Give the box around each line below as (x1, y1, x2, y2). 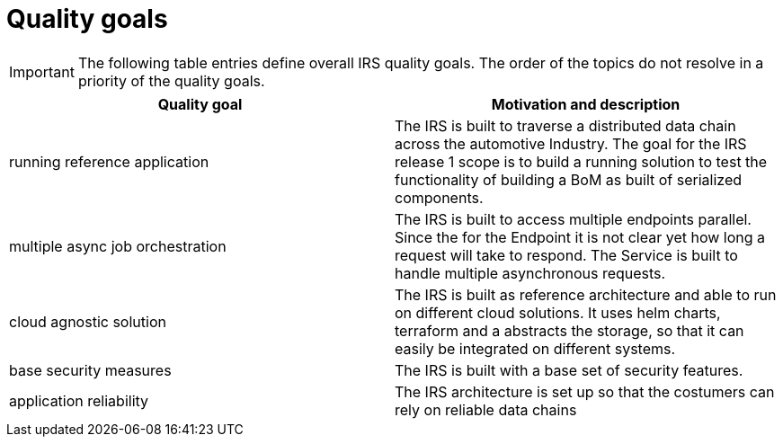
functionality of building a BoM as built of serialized (395, 170, 743, 189)
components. (395, 188, 484, 207)
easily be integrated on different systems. (395, 339, 676, 358)
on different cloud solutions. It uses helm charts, (395, 303, 721, 322)
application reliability (9, 391, 149, 410)
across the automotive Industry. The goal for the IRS (395, 134, 747, 153)
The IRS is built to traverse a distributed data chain (395, 116, 736, 135)
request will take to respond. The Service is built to (395, 245, 738, 264)
